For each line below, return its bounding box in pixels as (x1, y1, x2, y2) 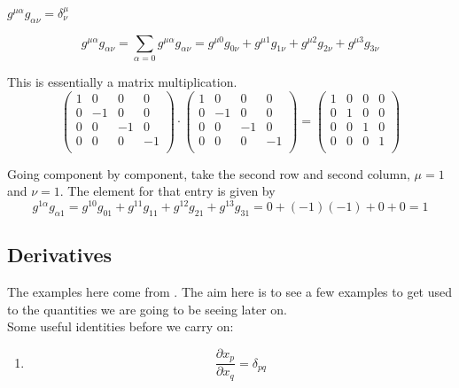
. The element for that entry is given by (59, 182, 276, 200)
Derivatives (7, 241, 113, 268)
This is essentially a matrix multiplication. (7, 72, 237, 90)
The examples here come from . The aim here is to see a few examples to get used (7, 282, 453, 300)
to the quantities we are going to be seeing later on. (7, 299, 287, 318)
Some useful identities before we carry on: (7, 317, 234, 336)
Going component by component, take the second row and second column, (7, 164, 410, 182)
